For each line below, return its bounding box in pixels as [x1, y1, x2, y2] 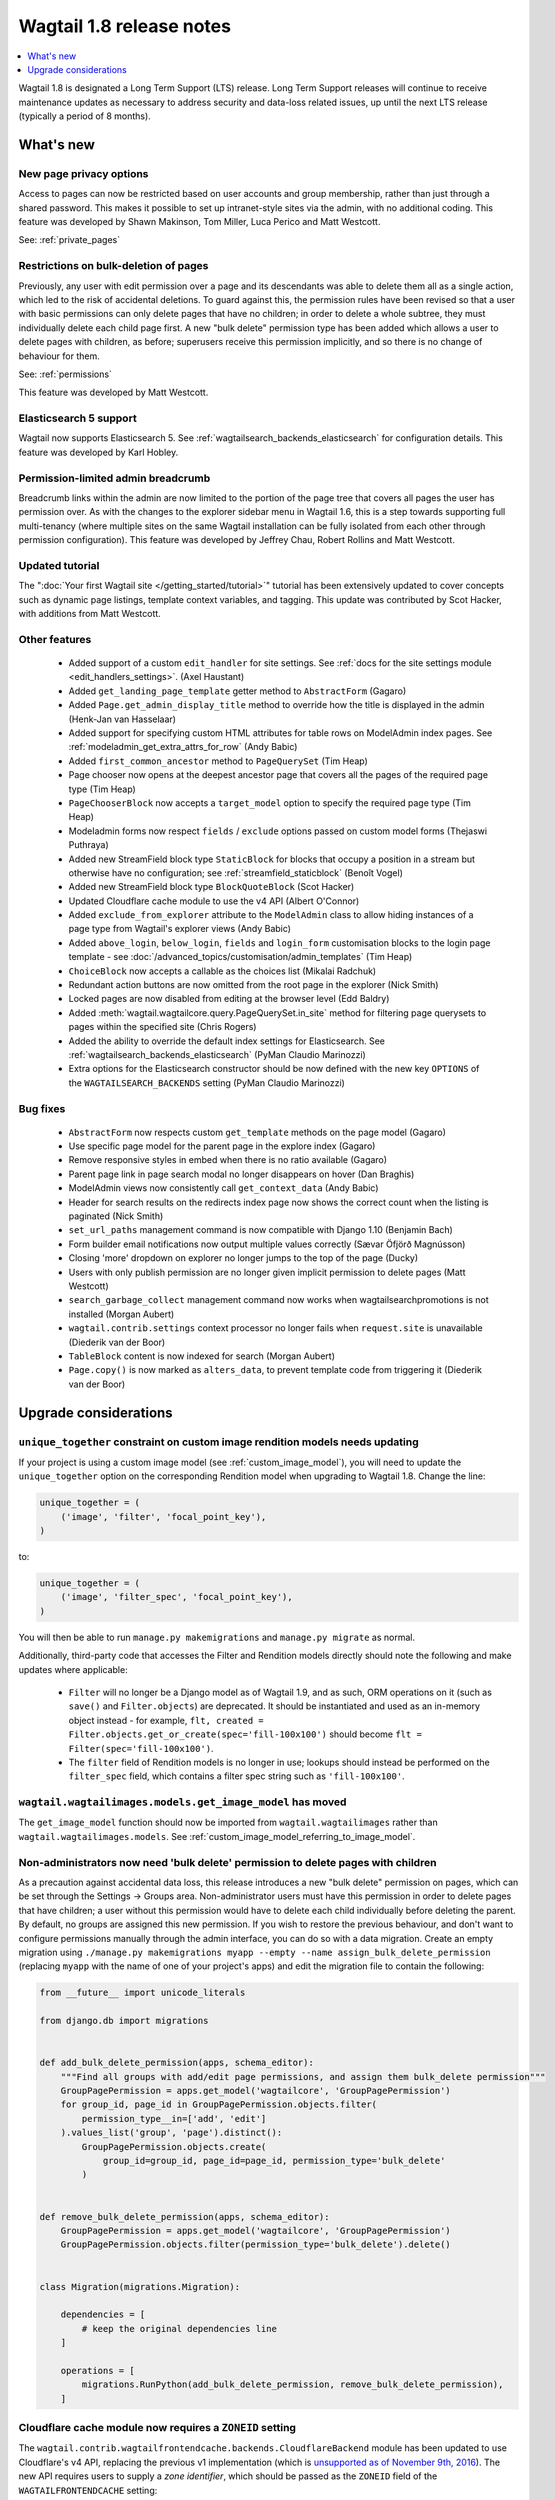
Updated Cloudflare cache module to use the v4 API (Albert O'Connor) [68, 895, 360, 907]
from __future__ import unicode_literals [39, 1987, 246, 1999]
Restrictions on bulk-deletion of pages [18, 259, 209, 273]
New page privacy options [18, 166, 149, 180]
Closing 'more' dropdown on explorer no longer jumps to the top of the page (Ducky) [68, 1252, 419, 1264]
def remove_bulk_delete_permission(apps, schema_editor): [39, 2211, 330, 2222]
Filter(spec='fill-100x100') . [68, 1742, 214, 1754]
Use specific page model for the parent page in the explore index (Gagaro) [68, 1140, 376, 1152]
